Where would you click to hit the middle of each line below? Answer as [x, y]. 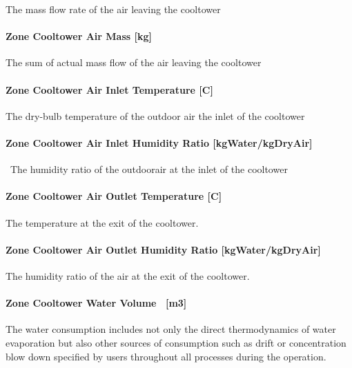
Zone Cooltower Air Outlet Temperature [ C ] [114, 196]
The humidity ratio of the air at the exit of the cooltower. [128, 275]
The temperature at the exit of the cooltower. [102, 222]
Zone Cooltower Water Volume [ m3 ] [96, 303]
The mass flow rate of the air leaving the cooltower [113, 9]
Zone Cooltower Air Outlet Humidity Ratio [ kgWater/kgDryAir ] [163, 249]
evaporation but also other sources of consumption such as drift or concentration [176, 342]
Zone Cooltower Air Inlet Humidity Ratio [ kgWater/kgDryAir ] [159, 142]
